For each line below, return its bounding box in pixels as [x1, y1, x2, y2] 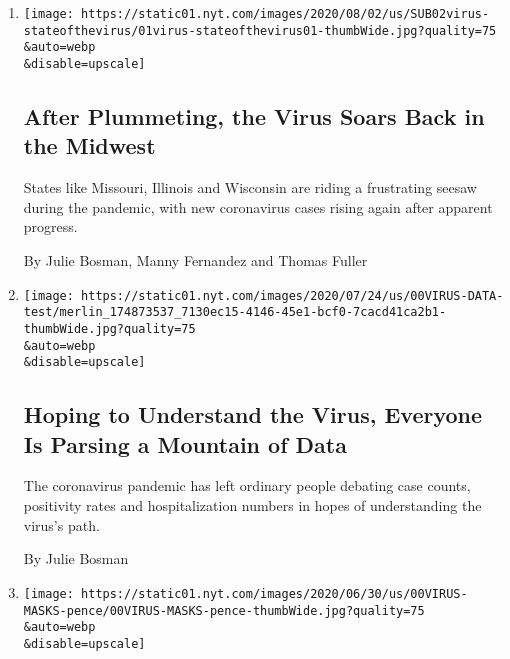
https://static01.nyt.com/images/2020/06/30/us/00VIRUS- [81, 586, 468, 601]
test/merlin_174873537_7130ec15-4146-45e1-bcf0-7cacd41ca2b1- [23, 305, 447, 320]
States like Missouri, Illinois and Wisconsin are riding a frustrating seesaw [23, 177, 477, 198]
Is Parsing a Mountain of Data [23, 428, 347, 459]
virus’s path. [23, 514, 100, 535]
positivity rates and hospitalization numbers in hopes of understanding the [23, 495, 482, 516]
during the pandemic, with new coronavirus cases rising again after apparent [23, 196, 493, 217]
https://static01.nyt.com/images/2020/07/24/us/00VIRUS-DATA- [81, 288, 504, 303]
